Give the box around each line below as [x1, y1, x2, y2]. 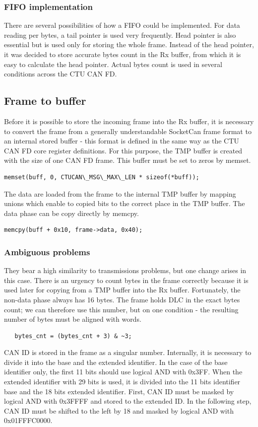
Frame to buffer [4, 93, 86, 108]
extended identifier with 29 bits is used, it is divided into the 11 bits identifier [4, 376, 241, 387]
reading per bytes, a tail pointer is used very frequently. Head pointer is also [4, 29, 236, 40]
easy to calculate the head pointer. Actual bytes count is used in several [4, 59, 222, 69]
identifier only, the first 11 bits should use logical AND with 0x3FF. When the [4, 366, 243, 377]
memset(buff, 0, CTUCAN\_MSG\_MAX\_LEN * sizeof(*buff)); [4, 173, 199, 181]
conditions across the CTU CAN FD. [4, 69, 117, 79]
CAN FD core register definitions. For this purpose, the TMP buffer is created [4, 145, 243, 155]
